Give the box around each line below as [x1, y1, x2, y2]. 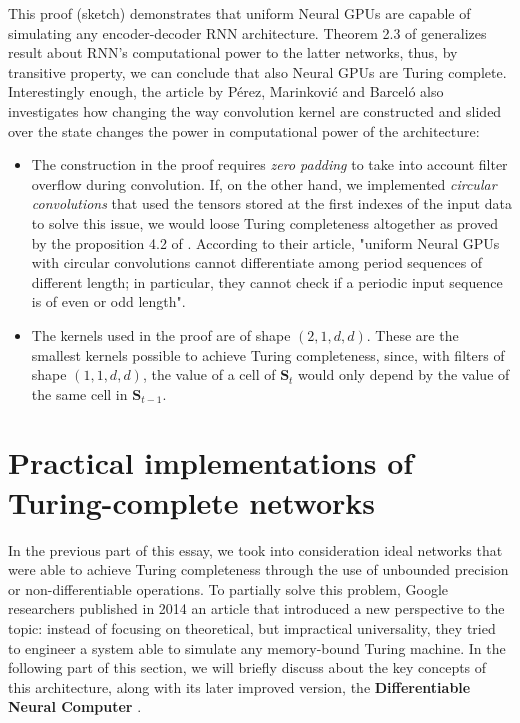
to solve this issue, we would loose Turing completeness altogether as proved [31, 212, 498, 233]
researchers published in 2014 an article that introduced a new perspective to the [8, 598, 505, 619]
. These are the [366, 324, 459, 345]
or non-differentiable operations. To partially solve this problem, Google [8, 578, 449, 599]
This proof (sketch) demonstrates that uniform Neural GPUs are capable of [8, 3, 471, 23]
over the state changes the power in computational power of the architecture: [8, 120, 480, 141]
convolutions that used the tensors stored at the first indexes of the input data [31, 193, 512, 214]
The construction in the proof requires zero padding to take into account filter [31, 154, 508, 175]
